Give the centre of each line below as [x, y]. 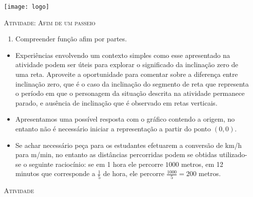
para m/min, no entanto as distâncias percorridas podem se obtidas [116, 154]
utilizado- [233, 154]
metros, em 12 [202, 164]
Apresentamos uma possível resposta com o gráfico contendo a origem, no [125, 119]
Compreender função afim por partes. [71, 39]
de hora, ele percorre [134, 173]
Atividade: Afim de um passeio [50, 22]
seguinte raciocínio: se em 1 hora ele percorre [96, 164]
